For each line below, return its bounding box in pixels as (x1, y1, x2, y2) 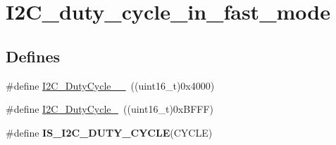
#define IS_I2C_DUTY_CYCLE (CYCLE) (6, 125, 213, 139)
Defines (6, 45, 61, 67)
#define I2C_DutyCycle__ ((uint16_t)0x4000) (6, 78, 215, 92)
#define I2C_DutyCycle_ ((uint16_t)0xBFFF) (6, 102, 214, 116)
